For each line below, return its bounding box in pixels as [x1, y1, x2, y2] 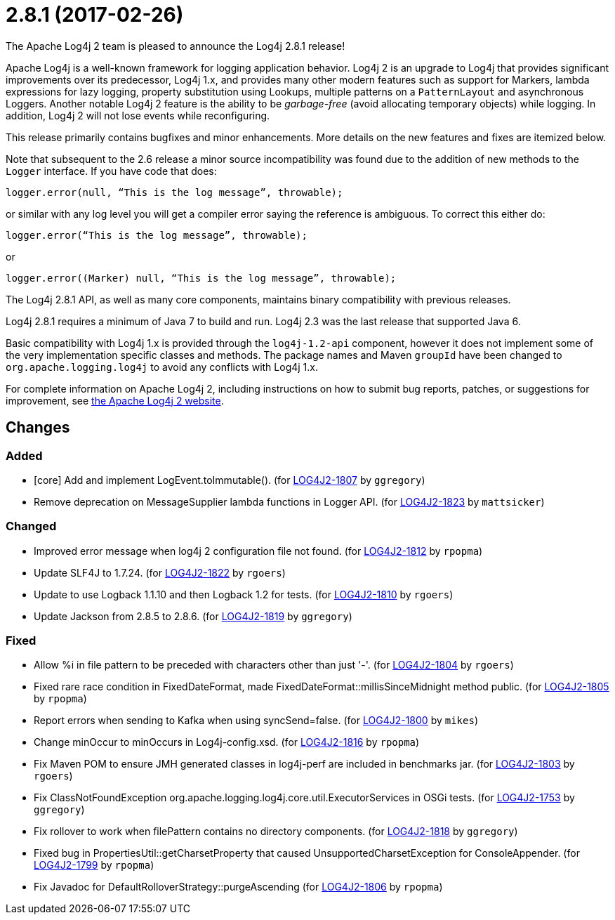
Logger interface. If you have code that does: [6, 164, 217, 177]
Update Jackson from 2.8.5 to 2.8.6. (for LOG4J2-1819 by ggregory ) [34, 610, 352, 622]
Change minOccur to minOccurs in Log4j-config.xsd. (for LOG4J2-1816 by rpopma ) [34, 736, 420, 749]
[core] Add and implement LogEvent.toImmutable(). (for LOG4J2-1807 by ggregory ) [34, 473, 425, 486]
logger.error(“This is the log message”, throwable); [6, 229, 307, 241]
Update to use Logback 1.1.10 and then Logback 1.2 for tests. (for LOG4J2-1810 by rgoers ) [34, 588, 454, 600]
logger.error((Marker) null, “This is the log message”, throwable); [6, 272, 397, 284]
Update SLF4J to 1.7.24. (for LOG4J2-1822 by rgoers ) [34, 566, 286, 579]
